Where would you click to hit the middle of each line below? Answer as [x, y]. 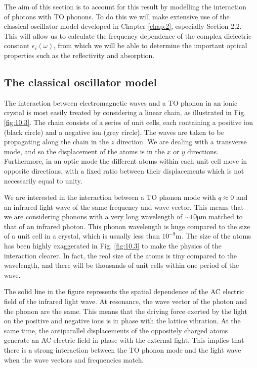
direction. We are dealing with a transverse [182, 142]
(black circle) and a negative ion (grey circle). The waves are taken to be [114, 132]
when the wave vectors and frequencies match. [74, 359]
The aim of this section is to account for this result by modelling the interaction [125, 6]
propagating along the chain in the [57, 142]
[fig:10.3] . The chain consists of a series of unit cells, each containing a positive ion [128, 122]
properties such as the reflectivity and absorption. [79, 55]
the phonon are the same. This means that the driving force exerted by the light [126, 311]
